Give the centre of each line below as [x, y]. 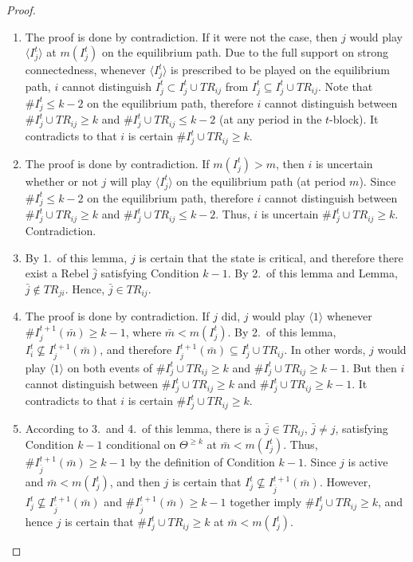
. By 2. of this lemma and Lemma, [313, 273]
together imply [266, 502]
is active [368, 462]
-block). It [354, 119]
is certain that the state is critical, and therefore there [271, 257]
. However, [345, 482]
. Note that [346, 86]
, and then [135, 482]
